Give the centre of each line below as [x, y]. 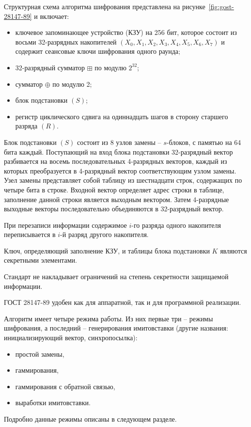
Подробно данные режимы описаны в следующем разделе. [90, 419]
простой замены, [40, 354]
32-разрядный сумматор [50, 67]
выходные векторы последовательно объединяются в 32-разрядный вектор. [114, 209]
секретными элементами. [40, 260]
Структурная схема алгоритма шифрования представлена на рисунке [105, 6]
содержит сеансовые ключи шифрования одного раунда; [98, 51]
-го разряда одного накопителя [176, 225]
